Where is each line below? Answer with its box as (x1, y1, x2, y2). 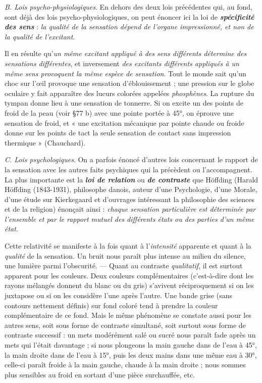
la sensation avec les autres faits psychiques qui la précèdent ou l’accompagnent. (5, 164, 252, 174)
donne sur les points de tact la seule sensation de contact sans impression (5, 127, 231, 138)
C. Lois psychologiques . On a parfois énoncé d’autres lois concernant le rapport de (5, 154, 258, 165)
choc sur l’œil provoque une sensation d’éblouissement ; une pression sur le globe (5, 78, 254, 88)
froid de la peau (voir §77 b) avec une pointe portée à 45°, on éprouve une (5, 107, 234, 118)
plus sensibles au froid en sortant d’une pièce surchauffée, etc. (5, 369, 195, 379)
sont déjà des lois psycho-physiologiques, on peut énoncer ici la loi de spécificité (5, 11, 254, 22)
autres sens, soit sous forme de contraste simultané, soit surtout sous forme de (5, 319, 246, 330)
